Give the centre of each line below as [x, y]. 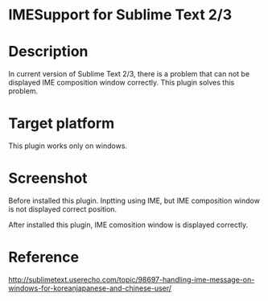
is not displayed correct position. [63, 209]
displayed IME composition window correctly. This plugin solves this [122, 83]
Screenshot [48, 178]
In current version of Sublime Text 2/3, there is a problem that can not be [129, 74]
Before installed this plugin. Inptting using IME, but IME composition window [134, 200]
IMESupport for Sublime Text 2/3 [120, 15]
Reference [43, 257]
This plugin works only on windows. [68, 146]
